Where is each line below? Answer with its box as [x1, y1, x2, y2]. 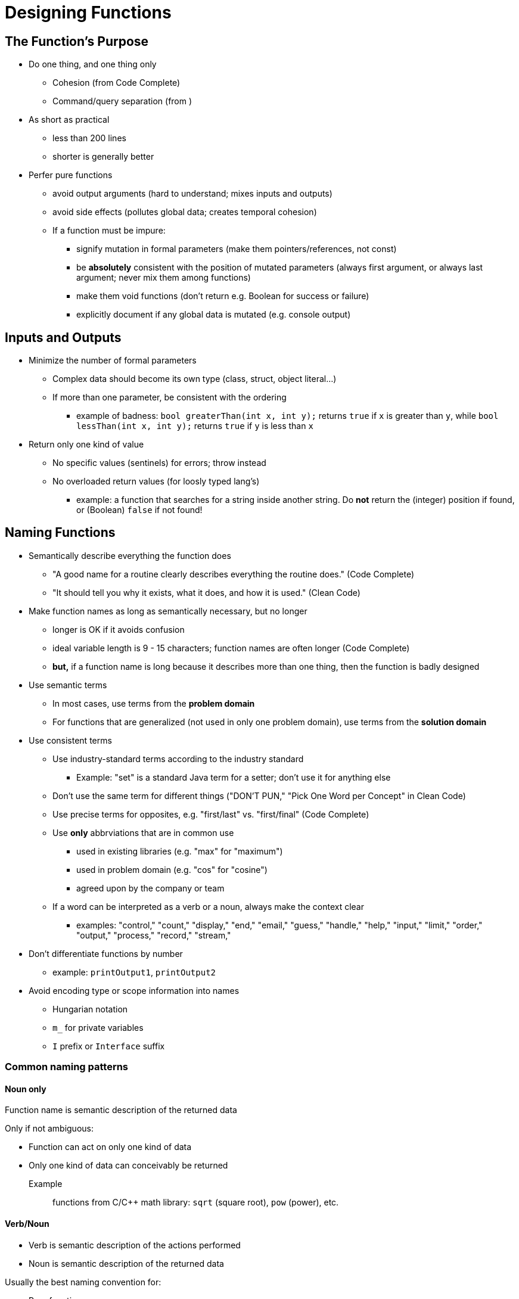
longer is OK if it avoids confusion [52, 624, 185, 635]
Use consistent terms [29, 735, 112, 745]
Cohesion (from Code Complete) [52, 77, 181, 88]
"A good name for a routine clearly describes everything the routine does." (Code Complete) [52, 568, 414, 579]
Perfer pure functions [29, 170, 113, 181]
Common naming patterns [5, 1061, 129, 1073]
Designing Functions [5, 2, 172, 23]
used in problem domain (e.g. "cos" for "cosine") [76, 864, 268, 875]
